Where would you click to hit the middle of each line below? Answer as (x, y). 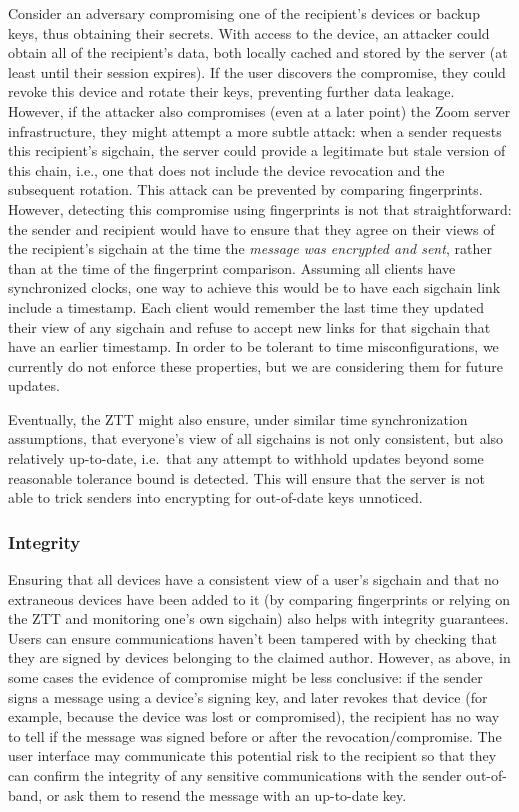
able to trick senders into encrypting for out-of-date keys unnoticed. (215, 497)
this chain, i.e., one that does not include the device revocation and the (226, 169)
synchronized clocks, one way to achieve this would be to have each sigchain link (254, 287)
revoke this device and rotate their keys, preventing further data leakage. (231, 91)
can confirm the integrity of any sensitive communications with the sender (235, 775)
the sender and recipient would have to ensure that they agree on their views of (251, 228)
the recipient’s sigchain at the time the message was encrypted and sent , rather (250, 248)
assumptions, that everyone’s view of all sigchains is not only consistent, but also (256, 438)
